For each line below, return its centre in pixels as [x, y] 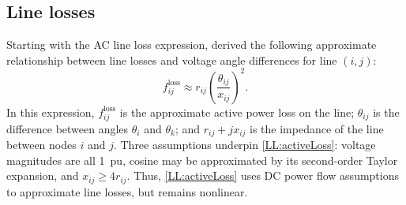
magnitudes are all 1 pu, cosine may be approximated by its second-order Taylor [202, 160]
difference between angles [68, 128]
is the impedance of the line [317, 128]
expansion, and [43, 175]
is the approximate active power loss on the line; [237, 112]
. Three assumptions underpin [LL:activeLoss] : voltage [244, 145]
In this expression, [51, 112]
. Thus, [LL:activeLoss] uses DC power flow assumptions [263, 175]
